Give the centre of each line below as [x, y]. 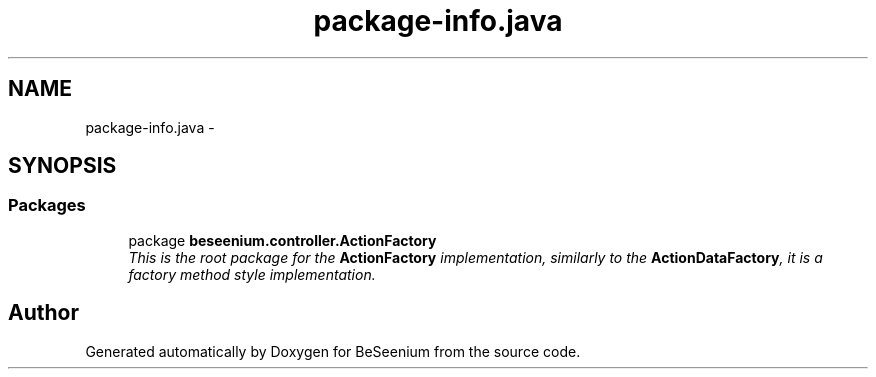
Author [43, 313]
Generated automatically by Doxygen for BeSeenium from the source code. [333, 351]
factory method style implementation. [252, 274]
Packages [47, 205]
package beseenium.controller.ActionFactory [282, 240]
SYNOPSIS [62, 166]
